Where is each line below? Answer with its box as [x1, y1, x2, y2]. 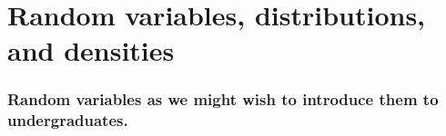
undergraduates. [7, 109, 128, 131]
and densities [7, 32, 175, 69]
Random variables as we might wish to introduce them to [7, 88, 439, 111]
